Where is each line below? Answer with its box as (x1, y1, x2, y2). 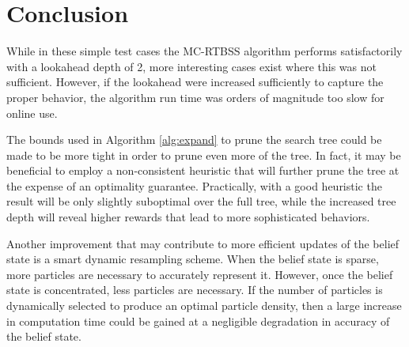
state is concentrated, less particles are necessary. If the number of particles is (6, 281, 383, 298)
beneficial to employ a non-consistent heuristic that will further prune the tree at (6, 162, 400, 179)
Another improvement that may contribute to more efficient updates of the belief (6, 235, 400, 251)
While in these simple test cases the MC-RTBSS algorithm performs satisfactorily (6, 43, 403, 59)
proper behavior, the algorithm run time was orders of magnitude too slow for (6, 89, 384, 105)
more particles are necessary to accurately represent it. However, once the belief (6, 266, 393, 282)
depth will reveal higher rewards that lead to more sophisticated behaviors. (6, 209, 370, 225)
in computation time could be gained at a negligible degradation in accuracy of (6, 312, 390, 329)
